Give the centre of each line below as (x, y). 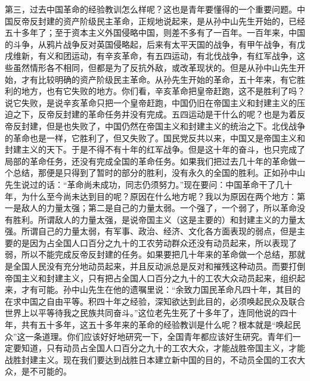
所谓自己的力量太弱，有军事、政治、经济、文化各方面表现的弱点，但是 (159, 231)
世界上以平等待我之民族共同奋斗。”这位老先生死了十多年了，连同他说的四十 (151, 313)
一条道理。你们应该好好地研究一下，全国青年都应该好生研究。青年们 (159, 336)
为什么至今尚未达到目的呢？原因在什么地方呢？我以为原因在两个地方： (159, 196)
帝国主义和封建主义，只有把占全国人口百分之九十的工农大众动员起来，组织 (151, 278)
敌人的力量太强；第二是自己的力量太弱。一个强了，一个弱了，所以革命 (159, 208)
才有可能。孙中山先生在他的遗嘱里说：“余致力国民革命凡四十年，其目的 (161, 289)
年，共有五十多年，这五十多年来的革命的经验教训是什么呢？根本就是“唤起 (149, 325)
